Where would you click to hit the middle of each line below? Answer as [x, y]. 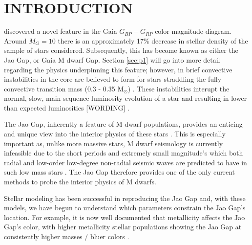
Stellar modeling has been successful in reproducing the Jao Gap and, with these [125, 198]
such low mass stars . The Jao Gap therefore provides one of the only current [120, 172]
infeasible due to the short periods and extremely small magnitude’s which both [124, 153]
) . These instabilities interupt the [178, 88]
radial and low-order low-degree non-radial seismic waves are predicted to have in [126, 162]
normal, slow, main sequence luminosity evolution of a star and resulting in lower [126, 98]
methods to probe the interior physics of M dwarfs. [80, 182]
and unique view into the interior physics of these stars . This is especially [115, 134]
